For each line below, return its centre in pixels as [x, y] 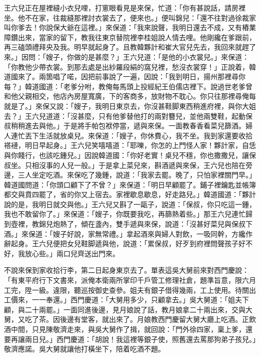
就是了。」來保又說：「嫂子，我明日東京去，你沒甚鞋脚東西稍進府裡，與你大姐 [130, 106]
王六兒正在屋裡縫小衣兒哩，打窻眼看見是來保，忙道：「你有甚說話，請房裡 [125, 8]
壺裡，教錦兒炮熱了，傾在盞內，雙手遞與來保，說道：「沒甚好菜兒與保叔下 [131, 224]
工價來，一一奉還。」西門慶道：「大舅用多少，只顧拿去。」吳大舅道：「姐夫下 [126, 300]
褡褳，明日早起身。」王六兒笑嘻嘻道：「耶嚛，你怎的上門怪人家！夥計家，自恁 [130, 145]
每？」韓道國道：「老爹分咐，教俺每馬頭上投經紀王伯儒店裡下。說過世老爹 [125, 86]
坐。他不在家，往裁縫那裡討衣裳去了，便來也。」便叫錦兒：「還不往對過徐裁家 [130, 17]
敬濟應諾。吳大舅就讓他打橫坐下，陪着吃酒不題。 [84, 349]
